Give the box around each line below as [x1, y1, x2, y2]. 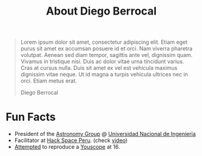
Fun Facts [5, 110, 56, 124]
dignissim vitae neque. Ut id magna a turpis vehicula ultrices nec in [20, 71, 189, 78]
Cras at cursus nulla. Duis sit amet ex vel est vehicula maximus [20, 64, 178, 72]
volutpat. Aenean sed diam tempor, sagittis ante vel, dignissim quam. [20, 52, 193, 59]
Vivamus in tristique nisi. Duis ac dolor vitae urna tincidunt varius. [20, 58, 184, 65]
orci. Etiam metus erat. [20, 77, 77, 84]
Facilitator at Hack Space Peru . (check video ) [14, 137, 128, 144]
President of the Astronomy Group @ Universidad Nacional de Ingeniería [14, 131, 196, 138]
